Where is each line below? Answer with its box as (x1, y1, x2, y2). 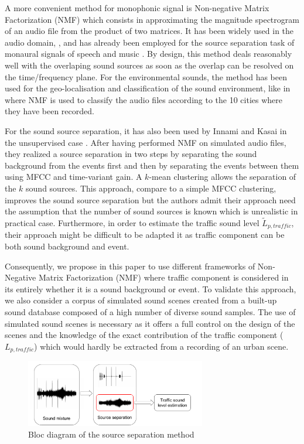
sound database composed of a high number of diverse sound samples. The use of (5, 305, 296, 317)
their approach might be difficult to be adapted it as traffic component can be (5, 228, 285, 241)
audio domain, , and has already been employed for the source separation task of (5, 36, 295, 48)
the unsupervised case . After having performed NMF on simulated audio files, (5, 136, 286, 148)
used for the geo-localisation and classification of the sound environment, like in (5, 82, 291, 94)
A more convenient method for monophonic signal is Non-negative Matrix (5, 2, 269, 13)
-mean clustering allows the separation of (149, 170, 296, 183)
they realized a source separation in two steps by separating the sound (5, 148, 257, 160)
